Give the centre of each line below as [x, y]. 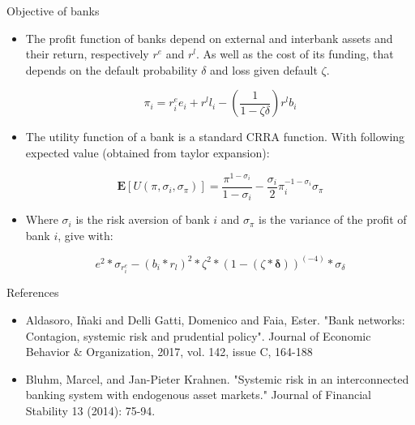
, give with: [86, 235]
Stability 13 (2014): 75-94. [90, 410]
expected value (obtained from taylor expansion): [148, 152]
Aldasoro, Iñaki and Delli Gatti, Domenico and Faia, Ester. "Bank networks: [215, 320]
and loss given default [264, 69]
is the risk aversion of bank [143, 219]
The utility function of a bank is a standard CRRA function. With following [215, 137]
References [33, 292]
